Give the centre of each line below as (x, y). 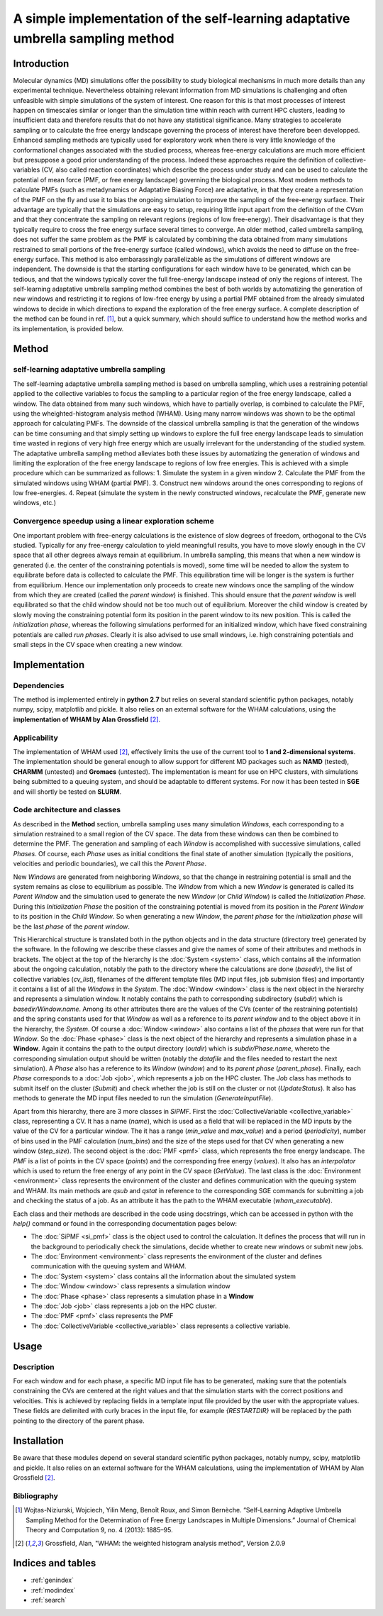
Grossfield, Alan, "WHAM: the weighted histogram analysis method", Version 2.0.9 (165, 1543)
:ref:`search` (49, 1600)
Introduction (41, 63)
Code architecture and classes (67, 810)
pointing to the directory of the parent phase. (79, 1421)
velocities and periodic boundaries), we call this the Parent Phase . (110, 864)
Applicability (35, 738)
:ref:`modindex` (53, 1590)
